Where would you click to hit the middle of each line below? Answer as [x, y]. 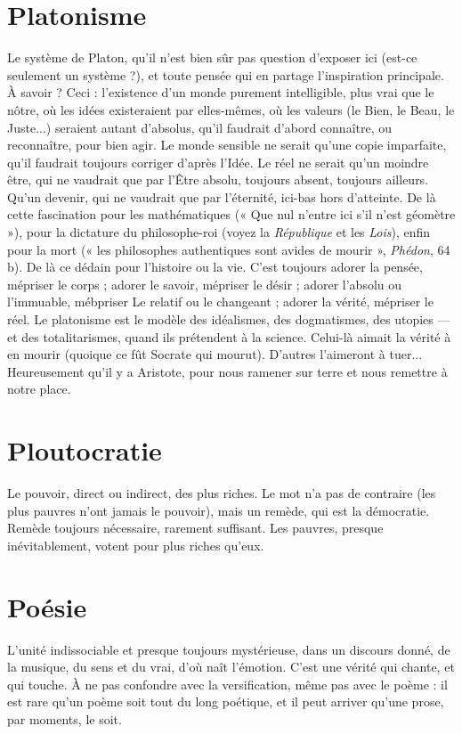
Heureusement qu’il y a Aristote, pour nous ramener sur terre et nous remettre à [227, 371]
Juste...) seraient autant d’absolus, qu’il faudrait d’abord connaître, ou [200, 127]
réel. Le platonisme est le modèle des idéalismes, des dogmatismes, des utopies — [229, 319]
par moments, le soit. [65, 719]
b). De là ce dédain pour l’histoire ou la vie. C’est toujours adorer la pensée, [215, 267]
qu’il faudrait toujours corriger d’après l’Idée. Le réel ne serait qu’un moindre [218, 162]
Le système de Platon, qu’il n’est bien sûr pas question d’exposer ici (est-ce [212, 57]
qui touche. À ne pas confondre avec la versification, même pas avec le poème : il [227, 684]
